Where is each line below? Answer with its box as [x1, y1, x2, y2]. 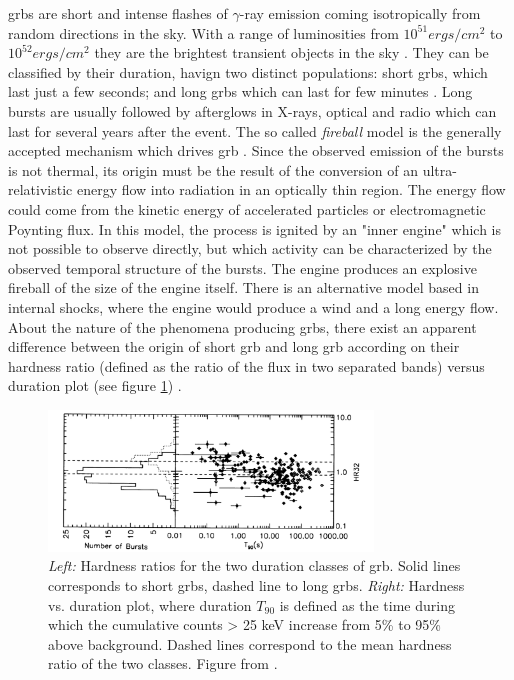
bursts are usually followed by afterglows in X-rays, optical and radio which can [8, 100, 497, 121]
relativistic [8, 179, 73, 200]
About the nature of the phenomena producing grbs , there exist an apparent [8, 316, 477, 337]
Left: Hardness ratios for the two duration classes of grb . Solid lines [48, 555, 461, 576]
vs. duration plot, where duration [48, 594, 252, 615]
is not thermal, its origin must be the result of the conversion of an [8, 159, 419, 180]
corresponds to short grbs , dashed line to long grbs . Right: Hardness [48, 574, 465, 595]
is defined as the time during [279, 594, 455, 615]
